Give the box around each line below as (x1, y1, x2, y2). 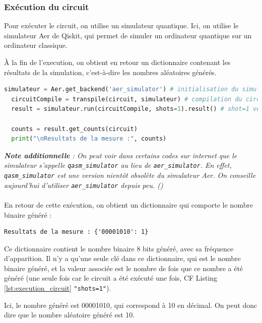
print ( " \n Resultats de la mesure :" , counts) (11, 135, 167, 143)
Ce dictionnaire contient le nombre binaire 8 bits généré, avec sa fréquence (4, 243, 234, 253)
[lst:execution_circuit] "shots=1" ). (4, 283, 111, 293)
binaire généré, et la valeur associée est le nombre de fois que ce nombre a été (4, 263, 243, 273)
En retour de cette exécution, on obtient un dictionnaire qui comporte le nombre (4, 199, 253, 210)
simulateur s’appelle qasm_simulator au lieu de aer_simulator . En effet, (4, 160, 232, 170)
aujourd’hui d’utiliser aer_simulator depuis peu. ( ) (4, 179, 163, 190)
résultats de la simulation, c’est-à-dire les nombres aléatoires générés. (4, 67, 217, 77)
